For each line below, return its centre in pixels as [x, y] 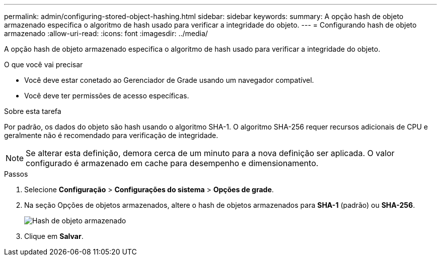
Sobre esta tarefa [33, 111]
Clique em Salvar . [54, 236]
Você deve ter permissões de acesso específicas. [107, 96]
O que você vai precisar [44, 64]
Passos [16, 174]
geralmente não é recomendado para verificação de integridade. [111, 135]
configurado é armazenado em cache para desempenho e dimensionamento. [172, 163]
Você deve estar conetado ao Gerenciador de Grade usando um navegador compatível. [169, 80]
